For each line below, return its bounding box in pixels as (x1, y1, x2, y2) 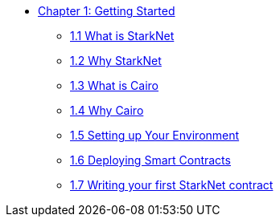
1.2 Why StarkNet (70, 54, 162, 67)
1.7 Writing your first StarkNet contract (70, 178, 274, 192)
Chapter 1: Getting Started (38, 4, 175, 18)
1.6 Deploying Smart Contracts (70, 153, 231, 167)
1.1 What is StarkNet (70, 29, 175, 43)
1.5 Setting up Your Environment (70, 128, 240, 142)
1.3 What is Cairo (70, 79, 159, 92)
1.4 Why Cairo (70, 103, 144, 117)
